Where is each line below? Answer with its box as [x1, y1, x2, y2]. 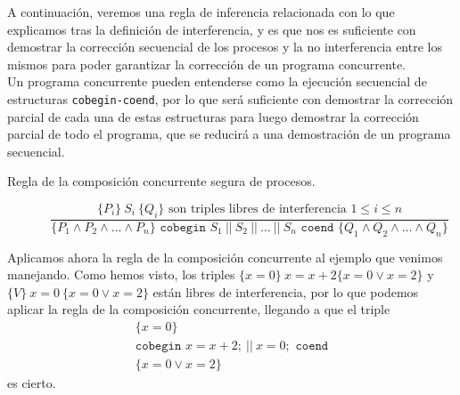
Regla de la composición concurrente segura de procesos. [7, 172, 316, 190]
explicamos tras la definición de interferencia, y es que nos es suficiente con [7, 20, 416, 38]
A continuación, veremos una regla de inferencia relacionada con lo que [7, 3, 395, 20]
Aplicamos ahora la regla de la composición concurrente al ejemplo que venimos [7, 247, 443, 266]
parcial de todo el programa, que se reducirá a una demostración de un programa [7, 125, 451, 143]
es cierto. [7, 374, 56, 392]
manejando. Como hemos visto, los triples [7, 265, 235, 284]
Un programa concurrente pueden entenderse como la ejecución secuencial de [7, 72, 427, 91]
